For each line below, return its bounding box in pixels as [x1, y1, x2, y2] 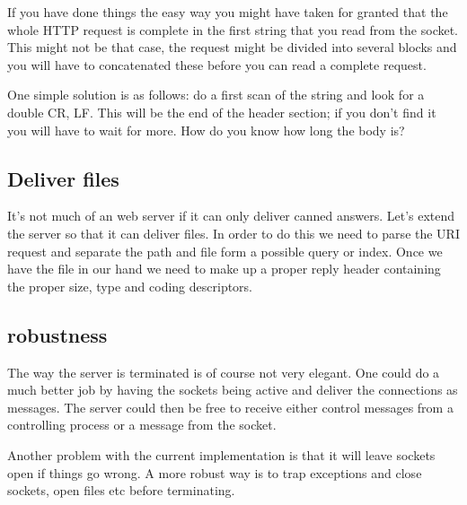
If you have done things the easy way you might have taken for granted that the [7, 3, 448, 21]
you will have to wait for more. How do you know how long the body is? [7, 120, 405, 139]
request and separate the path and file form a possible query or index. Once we [7, 241, 443, 260]
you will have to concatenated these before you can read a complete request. [7, 55, 427, 74]
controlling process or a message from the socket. [7, 415, 277, 434]
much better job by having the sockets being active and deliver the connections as [7, 380, 458, 399]
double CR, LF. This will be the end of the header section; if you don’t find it [7, 102, 436, 121]
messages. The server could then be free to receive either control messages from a [7, 397, 454, 416]
